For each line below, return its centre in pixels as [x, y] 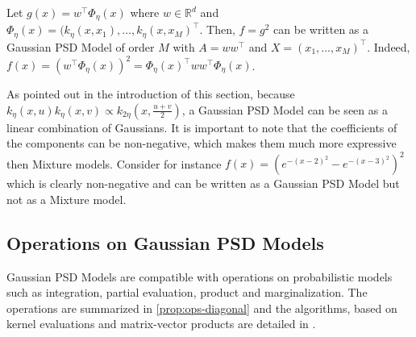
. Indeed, [389, 46]
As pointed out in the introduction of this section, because [151, 94]
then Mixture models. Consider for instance [114, 163]
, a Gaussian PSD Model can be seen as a [285, 109]
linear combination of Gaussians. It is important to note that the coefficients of [202, 127]
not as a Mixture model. [67, 199]
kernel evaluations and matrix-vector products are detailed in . [161, 324]
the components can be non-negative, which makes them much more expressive [202, 143]
